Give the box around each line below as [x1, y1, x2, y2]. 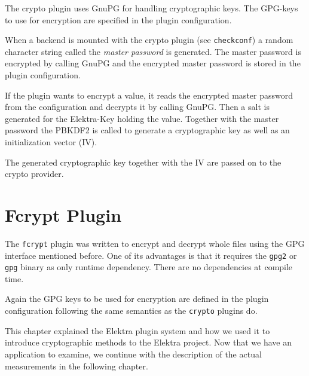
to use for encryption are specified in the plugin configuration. [5, 13, 232, 26]
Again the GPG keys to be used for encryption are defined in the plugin [5, 292, 269, 305]
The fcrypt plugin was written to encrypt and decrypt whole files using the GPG [5, 237, 305, 249]
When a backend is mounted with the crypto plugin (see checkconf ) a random [5, 33, 293, 46]
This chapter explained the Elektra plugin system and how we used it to [5, 324, 270, 337]
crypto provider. [5, 167, 64, 180]
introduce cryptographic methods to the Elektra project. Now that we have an [5, 336, 292, 349]
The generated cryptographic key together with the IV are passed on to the [5, 155, 282, 168]
